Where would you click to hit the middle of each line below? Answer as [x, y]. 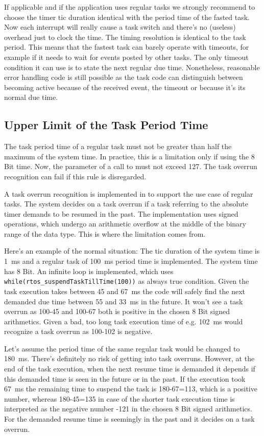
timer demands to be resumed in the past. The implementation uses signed [121, 213]
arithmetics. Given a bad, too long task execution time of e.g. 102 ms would [124, 321]
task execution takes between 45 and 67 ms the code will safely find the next [125, 291]
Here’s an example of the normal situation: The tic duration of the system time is [132, 251]
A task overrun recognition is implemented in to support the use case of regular [129, 193]
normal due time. [31, 97]
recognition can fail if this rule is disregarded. [75, 176]
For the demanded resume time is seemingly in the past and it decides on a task [129, 419]
